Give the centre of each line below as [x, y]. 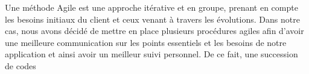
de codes [21, 65]
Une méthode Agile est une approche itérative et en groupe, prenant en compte [151, 7]
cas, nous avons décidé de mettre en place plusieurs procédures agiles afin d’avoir [154, 31]
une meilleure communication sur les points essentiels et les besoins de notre [146, 42]
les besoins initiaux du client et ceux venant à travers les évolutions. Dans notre [152, 19]
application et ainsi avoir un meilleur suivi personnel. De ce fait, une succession [151, 54]
